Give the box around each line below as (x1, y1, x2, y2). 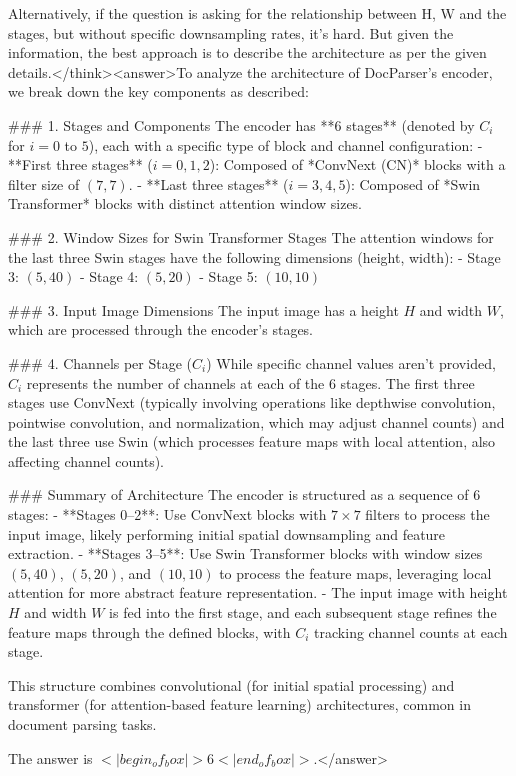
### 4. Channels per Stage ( (8, 352, 193, 373)
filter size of (8, 173, 80, 194)
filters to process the (365, 504, 490, 525)
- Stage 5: (199, 266, 258, 287)
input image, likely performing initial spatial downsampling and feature (8, 523, 446, 544)
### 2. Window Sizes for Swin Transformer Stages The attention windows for (8, 226, 494, 247)
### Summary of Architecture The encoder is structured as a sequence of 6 (8, 484, 481, 505)
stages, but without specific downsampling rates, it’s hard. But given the (8, 22, 454, 43)
